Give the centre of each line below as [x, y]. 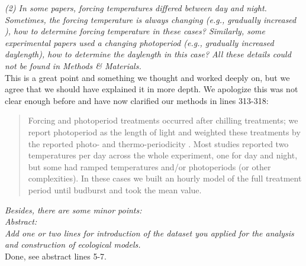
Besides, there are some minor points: [73, 210]
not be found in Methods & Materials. [73, 65]
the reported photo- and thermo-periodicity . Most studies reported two [158, 143]
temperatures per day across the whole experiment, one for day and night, [163, 155]
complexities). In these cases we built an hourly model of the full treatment [165, 178]
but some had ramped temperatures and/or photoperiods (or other [149, 166]
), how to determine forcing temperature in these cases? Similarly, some [135, 31]
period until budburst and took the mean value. [115, 189]
